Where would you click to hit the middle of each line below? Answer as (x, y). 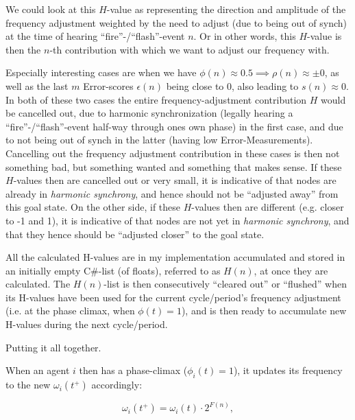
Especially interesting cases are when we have (101, 72)
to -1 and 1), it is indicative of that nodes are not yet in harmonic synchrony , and (177, 220)
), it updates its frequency (288, 370)
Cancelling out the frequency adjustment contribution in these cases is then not (173, 153)
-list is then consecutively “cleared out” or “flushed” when (225, 284)
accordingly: (117, 385)
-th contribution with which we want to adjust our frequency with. (189, 49)
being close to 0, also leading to (232, 85)
